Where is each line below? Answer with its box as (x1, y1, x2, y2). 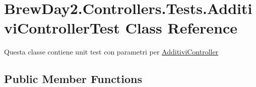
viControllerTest (4, 17, 120, 38)
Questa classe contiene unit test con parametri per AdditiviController (4, 46, 219, 57)
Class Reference (125, 17, 237, 38)
